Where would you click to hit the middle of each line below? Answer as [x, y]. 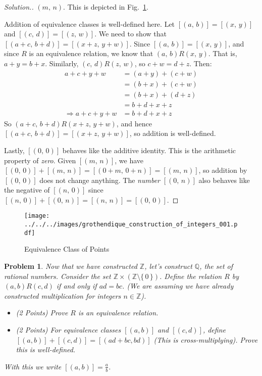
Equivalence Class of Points [67, 249]
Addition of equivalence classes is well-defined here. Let [90, 23]
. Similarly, [62, 63]
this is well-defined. [46, 349]
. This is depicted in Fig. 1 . [106, 7]
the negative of [27, 190]
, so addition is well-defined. [173, 133]
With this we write [33, 366]
